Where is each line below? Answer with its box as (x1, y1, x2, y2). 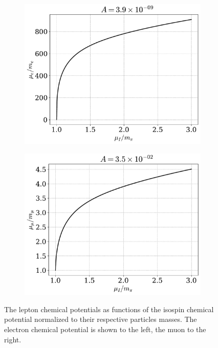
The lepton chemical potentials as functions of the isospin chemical (4, 303, 214, 314)
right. (4, 334, 21, 344)
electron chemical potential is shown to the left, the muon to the (4, 323, 206, 334)
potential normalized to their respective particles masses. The (4, 314, 197, 324)
